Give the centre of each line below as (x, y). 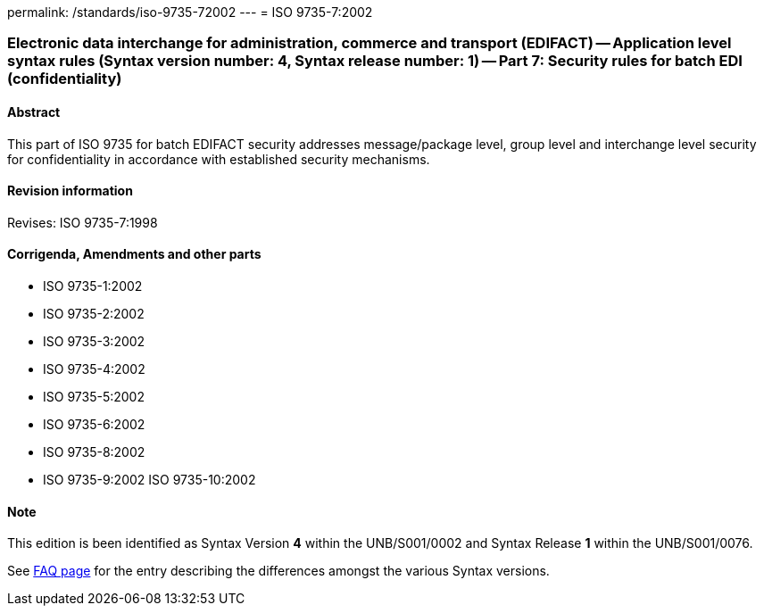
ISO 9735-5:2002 (94, 397)
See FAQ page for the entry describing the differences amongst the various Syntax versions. (278, 571)
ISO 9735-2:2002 (94, 314)
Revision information (70, 191)
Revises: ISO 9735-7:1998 (83, 222)
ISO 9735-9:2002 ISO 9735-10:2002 (149, 480)
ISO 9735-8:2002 (94, 452)
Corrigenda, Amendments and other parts (134, 254)
